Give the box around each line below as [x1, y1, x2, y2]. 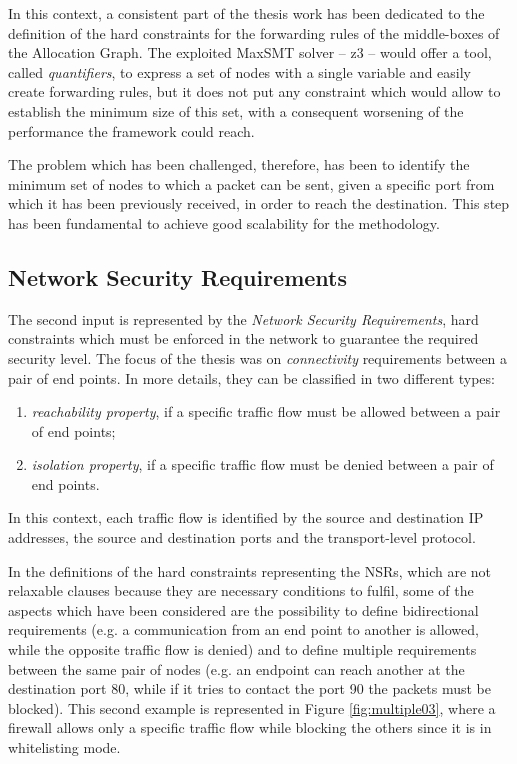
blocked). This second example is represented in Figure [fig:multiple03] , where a [8, 697, 496, 718]
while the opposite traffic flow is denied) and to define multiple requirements [8, 639, 477, 660]
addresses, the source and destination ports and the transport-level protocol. [8, 527, 476, 548]
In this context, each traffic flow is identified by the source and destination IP [8, 507, 484, 528]
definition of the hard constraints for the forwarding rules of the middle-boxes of [8, 22, 500, 43]
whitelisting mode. [8, 737, 121, 758]
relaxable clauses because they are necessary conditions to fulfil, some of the [8, 580, 474, 601]
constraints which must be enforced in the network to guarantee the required [8, 328, 479, 349]
